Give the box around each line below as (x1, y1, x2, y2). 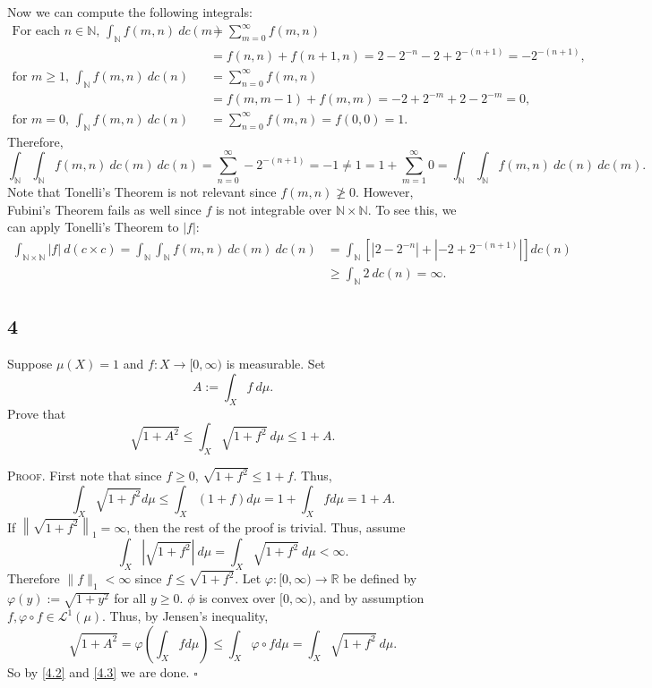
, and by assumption (312, 589, 425, 607)
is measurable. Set (226, 354, 326, 373)
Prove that (7, 403, 66, 422)
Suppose (7, 354, 53, 373)
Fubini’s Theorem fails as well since (7, 200, 202, 218)
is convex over (199, 589, 276, 607)
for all (114, 589, 147, 607)
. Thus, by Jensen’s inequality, (102, 607, 269, 624)
